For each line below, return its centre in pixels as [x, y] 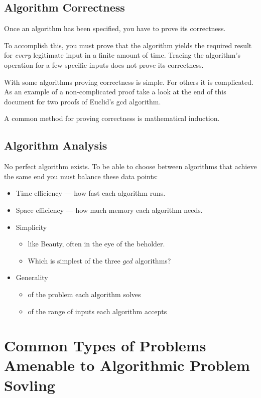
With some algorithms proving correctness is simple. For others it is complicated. [129, 82]
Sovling [30, 385]
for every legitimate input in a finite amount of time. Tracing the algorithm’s [122, 55]
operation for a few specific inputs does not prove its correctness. [104, 64]
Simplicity [31, 227]
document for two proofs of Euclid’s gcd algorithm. [83, 101]
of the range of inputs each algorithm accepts [97, 311]
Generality [32, 277]
